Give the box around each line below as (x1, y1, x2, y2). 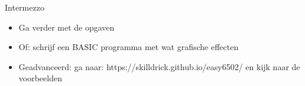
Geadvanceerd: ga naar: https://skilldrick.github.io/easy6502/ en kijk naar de (18, 60, 300, 72)
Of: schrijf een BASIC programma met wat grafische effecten (18, 41, 239, 53)
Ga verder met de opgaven (18, 21, 115, 33)
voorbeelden (18, 72, 62, 84)
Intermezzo (5, 1, 44, 13)
